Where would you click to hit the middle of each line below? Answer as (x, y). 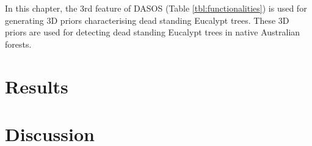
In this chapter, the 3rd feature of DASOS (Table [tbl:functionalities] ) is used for (156, 8)
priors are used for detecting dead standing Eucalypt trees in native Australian (153, 32)
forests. (18, 44)
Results (37, 86)
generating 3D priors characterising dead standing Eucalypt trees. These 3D (147, 20)
